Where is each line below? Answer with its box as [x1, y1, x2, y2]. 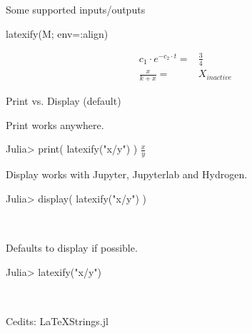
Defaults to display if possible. [6, 240, 138, 255]
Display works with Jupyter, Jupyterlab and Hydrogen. [6, 166, 248, 181]
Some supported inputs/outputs [6, 2, 146, 16]
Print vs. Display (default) [6, 93, 121, 108]
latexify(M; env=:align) [6, 26, 109, 41]
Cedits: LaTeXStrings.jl [6, 313, 109, 328]
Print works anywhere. [6, 117, 104, 132]
